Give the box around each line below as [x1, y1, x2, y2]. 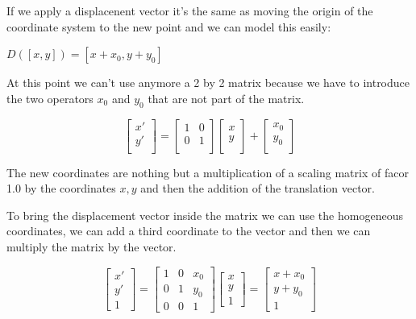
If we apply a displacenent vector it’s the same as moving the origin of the [6, 2, 373, 19]
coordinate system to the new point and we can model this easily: [6, 18, 331, 35]
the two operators [6, 89, 94, 106]
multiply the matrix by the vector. [6, 238, 177, 255]
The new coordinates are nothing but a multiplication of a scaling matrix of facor [6, 164, 409, 180]
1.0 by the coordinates [6, 180, 116, 197]
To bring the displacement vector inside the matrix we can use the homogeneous [6, 206, 403, 223]
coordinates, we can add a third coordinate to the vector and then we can [6, 222, 371, 239]
